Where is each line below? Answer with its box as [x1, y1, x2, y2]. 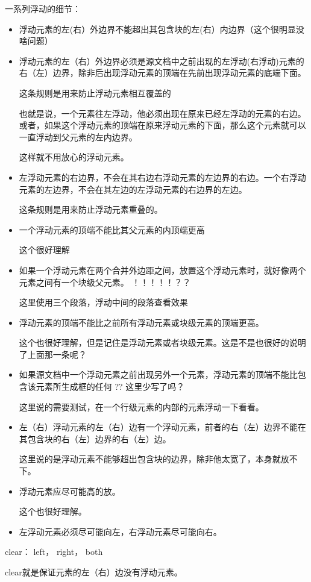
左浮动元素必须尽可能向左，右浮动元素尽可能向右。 [19, 525, 222, 537]
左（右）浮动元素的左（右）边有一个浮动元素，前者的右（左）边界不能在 [19, 421, 306, 433]
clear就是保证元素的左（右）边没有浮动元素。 [5, 566, 183, 578]
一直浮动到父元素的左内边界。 [19, 130, 137, 143]
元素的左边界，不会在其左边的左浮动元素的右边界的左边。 [19, 183, 247, 195]
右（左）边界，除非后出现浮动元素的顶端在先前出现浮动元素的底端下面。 [19, 66, 306, 79]
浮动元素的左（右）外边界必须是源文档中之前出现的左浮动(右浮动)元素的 [19, 54, 304, 67]
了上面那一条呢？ [19, 348, 87, 360]
